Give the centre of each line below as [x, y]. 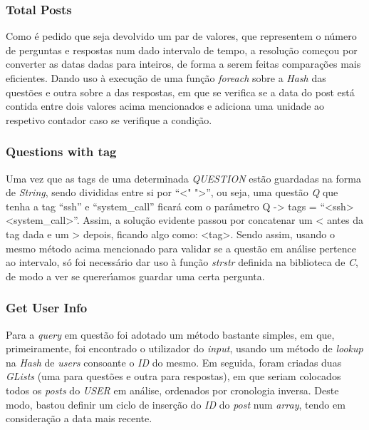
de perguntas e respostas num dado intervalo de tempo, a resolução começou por [182, 50]
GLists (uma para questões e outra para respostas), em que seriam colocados [173, 376]
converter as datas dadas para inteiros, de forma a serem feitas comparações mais [183, 64]
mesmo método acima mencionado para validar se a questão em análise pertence [181, 248]
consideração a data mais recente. [79, 418]
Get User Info [47, 308]
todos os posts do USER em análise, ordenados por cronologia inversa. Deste [172, 390]
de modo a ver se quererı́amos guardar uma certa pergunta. [135, 276]
